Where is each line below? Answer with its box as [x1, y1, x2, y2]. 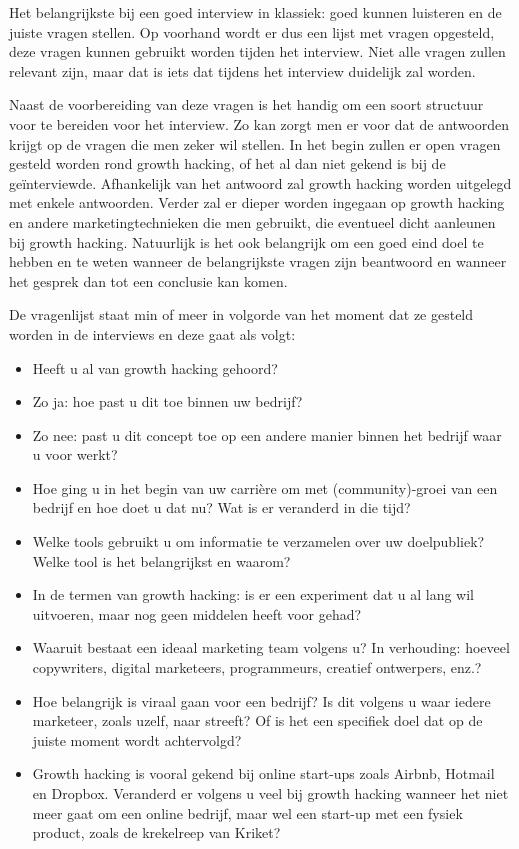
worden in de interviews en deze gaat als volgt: [9, 323, 296, 344]
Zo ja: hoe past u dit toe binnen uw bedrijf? [32, 391, 303, 412]
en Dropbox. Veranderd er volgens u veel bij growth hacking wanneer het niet [32, 783, 509, 803]
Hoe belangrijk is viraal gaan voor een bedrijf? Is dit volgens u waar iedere [32, 690, 491, 711]
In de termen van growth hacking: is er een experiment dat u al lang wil [32, 584, 475, 605]
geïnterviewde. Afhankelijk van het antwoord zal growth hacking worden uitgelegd [9, 172, 512, 193]
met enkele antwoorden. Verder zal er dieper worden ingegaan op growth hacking [9, 192, 505, 213]
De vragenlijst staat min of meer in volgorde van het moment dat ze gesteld [9, 304, 474, 325]
